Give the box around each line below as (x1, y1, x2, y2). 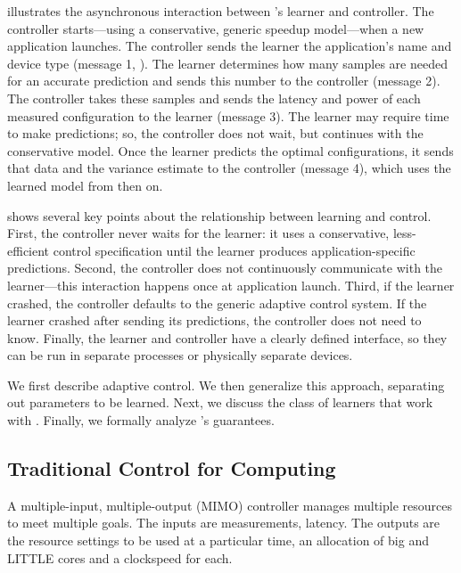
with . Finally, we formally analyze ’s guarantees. (7, 411, 275, 430)
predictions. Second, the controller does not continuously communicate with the (7, 258, 443, 277)
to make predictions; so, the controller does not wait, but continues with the (7, 124, 424, 143)
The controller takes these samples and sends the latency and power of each (7, 88, 421, 107)
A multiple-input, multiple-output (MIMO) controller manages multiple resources (7, 495, 452, 514)
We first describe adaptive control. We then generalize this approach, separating (7, 375, 445, 394)
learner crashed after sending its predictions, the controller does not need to (7, 311, 422, 330)
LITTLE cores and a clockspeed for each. (7, 548, 233, 567)
